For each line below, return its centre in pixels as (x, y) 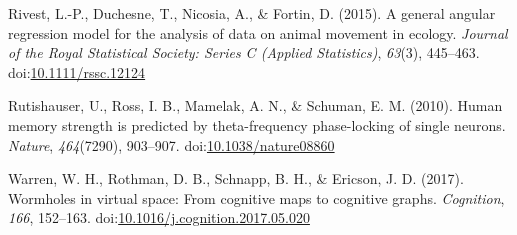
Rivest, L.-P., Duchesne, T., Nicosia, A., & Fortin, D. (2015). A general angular (252, 13)
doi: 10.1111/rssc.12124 (77, 71)
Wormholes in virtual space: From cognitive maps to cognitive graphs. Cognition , (256, 197)
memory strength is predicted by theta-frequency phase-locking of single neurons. (257, 124)
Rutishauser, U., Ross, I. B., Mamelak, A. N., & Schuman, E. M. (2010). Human (255, 105)
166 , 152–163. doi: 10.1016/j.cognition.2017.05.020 (159, 217)
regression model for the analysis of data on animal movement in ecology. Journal (258, 32)
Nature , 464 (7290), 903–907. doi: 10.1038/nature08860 (171, 144)
